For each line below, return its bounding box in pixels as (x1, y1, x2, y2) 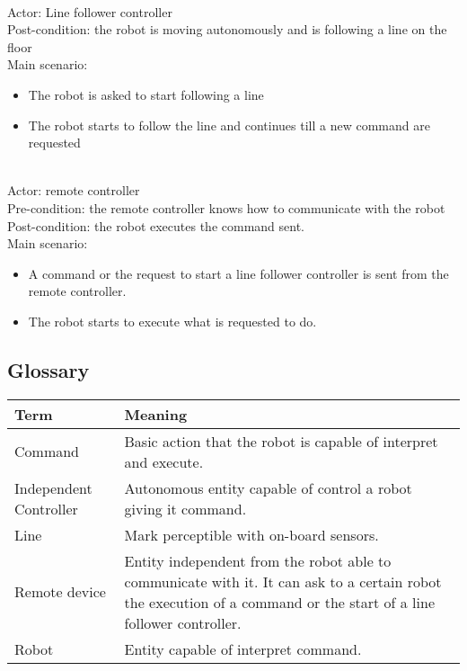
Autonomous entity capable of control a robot (124, 477, 412, 498)
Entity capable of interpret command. (124, 638, 362, 659)
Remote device (14, 581, 106, 603)
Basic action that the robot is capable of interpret (124, 430, 438, 452)
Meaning (124, 403, 188, 425)
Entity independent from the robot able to (124, 550, 392, 571)
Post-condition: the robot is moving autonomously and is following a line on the (7, 20, 447, 39)
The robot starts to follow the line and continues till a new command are (28, 115, 430, 134)
